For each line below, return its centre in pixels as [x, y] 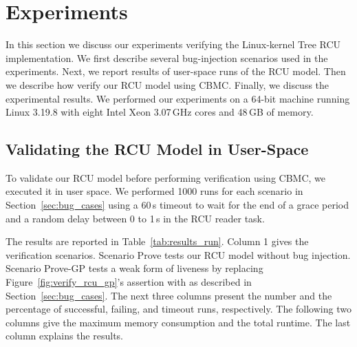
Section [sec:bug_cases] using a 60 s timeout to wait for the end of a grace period [177, 205]
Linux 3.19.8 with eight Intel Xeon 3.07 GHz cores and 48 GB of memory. [160, 112]
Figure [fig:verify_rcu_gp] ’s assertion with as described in [129, 282]
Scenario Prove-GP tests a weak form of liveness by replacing [134, 268]
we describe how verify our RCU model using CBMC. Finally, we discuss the [167, 84]
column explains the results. [64, 336]
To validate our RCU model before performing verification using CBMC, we [165, 177]
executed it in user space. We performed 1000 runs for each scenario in [154, 191]
